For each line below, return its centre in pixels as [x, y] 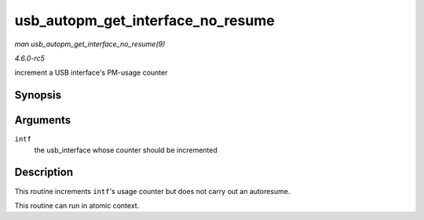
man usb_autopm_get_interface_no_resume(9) [90, 44]
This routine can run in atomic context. [77, 205]
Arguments [43, 121]
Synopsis [38, 95]
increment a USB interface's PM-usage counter [91, 73]
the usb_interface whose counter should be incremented [126, 150]
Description [44, 172]
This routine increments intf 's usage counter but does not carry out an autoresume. [152, 191]
